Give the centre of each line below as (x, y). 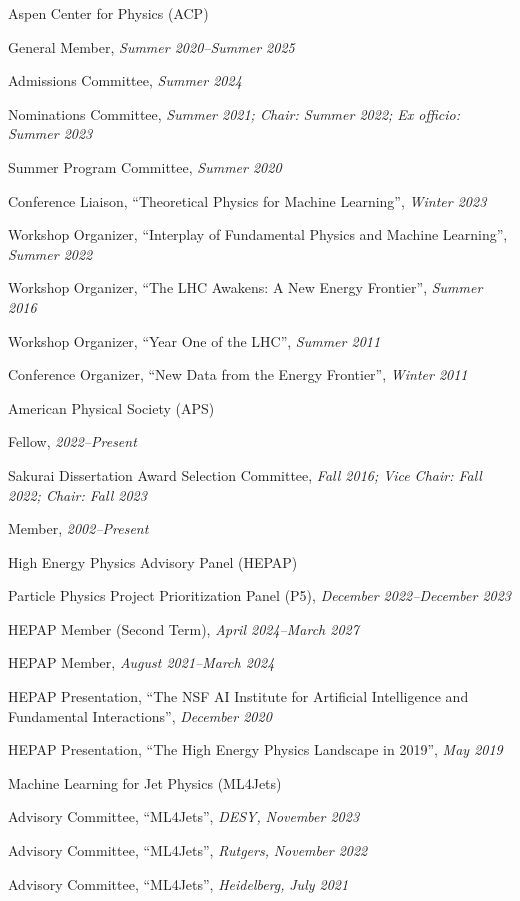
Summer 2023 (50, 133)
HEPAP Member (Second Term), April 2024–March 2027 (183, 628)
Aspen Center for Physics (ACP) (108, 13)
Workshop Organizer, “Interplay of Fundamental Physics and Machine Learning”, (258, 234)
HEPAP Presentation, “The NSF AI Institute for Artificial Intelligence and (238, 696)
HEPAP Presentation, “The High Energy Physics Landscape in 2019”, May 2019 (255, 749)
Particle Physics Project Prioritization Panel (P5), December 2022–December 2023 (260, 595)
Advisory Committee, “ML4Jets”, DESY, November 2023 (184, 816)
